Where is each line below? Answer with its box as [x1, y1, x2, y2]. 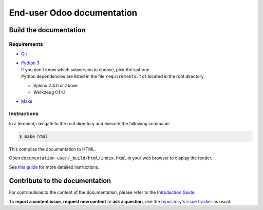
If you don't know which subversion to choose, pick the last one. [21, 67, 151, 73]
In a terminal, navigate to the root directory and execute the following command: [9, 120, 170, 126]
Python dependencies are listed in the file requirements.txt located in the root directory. [21, 74, 205, 79]
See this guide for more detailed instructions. [9, 164, 99, 170]
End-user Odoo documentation [9, 7, 137, 18]
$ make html [19, 134, 48, 139]
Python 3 [21, 60, 40, 66]
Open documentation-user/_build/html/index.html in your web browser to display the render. [9, 155, 213, 161]
